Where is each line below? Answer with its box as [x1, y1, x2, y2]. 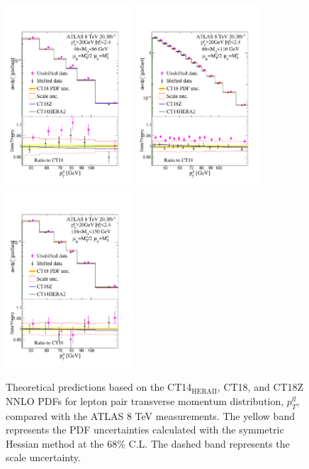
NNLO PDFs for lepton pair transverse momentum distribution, [6, 393, 284, 408]
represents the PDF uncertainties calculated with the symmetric [6, 422, 284, 437]
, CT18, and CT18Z [217, 379, 304, 394]
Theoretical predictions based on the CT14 [6, 379, 192, 394]
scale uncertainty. [6, 450, 81, 465]
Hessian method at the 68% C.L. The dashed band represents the [6, 436, 290, 451]
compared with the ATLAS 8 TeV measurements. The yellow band [6, 408, 295, 423]
